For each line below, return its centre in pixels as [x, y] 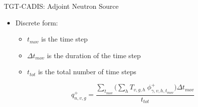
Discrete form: [37, 22]
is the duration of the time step [94, 55]
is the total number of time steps [87, 72]
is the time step [65, 39]
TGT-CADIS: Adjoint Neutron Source [61, 6]
